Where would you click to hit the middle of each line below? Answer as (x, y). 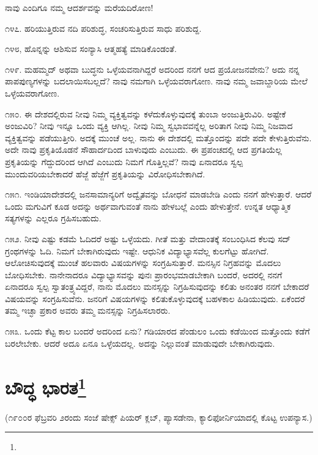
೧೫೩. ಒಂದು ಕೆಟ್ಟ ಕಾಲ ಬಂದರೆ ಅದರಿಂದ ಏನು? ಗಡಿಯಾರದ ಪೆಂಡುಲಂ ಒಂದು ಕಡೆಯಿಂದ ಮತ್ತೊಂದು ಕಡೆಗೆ (157, 331)
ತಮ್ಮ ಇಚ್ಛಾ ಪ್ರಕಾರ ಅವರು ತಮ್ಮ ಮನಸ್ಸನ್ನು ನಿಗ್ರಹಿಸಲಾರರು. (88, 310)
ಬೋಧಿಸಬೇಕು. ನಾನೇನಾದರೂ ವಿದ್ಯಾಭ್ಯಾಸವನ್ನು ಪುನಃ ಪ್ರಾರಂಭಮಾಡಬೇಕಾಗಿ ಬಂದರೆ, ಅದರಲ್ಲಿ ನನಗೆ (144, 274)
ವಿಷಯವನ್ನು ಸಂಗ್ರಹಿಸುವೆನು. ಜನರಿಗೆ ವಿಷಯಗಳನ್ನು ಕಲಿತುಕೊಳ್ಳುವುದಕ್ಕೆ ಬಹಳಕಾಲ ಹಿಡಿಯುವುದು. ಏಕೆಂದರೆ (155, 298)
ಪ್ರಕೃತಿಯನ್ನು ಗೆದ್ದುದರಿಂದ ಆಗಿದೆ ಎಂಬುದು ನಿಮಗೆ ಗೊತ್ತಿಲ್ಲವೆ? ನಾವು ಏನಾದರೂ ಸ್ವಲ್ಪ (124, 161)
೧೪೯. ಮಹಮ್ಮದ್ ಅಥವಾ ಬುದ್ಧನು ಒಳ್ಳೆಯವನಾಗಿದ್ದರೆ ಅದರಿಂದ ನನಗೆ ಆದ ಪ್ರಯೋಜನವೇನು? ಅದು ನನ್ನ (152, 69)
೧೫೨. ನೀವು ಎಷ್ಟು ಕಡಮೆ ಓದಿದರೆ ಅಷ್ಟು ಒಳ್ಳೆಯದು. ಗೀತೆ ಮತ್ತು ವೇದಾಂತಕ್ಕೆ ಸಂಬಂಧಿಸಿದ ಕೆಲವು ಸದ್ (148, 238)
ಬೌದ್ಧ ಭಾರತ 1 (46, 386)
